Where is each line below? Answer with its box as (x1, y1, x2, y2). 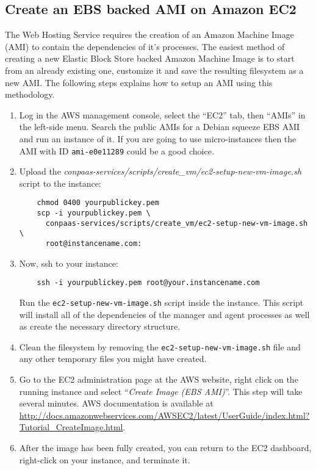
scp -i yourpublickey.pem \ (37, 209, 151, 218)
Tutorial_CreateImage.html (19, 421, 123, 433)
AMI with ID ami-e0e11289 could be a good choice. (19, 144, 214, 157)
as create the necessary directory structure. (19, 320, 181, 333)
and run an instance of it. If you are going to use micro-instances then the (19, 132, 296, 145)
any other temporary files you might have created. (19, 352, 207, 365)
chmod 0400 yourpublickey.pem (37, 198, 159, 208)
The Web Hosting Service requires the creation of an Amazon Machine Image (5, 28, 294, 41)
